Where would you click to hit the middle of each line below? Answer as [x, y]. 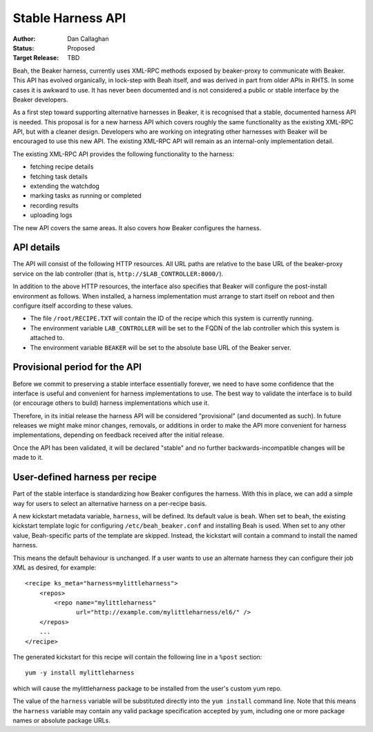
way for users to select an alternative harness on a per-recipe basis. [110, 503]
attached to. [47, 338]
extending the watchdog [65, 186]
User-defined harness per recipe [85, 477]
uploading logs [51, 215]
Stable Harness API [69, 18]
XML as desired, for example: [55, 567]
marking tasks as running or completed [86, 196]
